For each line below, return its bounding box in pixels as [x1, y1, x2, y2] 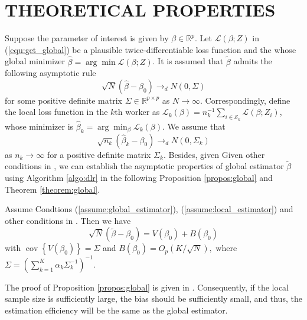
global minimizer [5, 55, 65, 67]
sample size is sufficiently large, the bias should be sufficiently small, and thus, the [5, 292, 302, 305]
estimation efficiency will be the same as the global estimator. [5, 304, 228, 316]
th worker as [115, 105, 160, 118]
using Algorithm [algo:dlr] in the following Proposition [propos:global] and [5, 171, 273, 183]
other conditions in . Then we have [5, 214, 131, 226]
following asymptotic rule [5, 67, 96, 79]
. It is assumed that [152, 55, 224, 67]
